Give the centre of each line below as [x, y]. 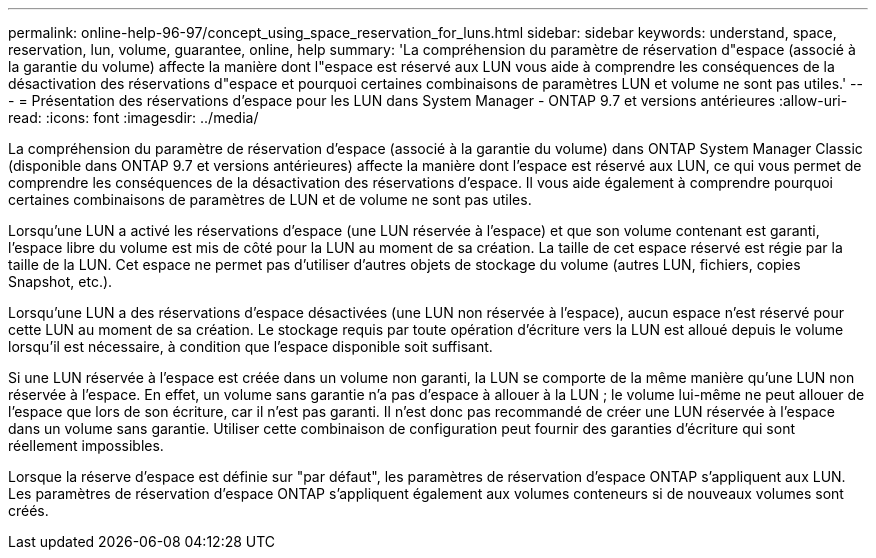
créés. [28, 510]
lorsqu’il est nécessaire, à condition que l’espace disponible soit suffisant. [250, 346]
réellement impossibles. [86, 445]
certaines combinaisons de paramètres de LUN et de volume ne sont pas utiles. [270, 199]
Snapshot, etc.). [60, 281]
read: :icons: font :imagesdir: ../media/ [133, 117]
